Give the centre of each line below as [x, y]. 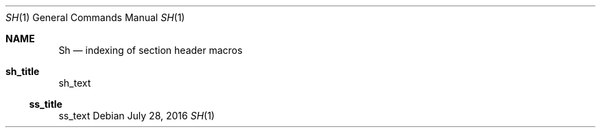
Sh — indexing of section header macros [151, 50]
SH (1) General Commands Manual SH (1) [95, 17]
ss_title [46, 104]
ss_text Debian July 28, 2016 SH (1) [137, 116]
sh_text [75, 83]
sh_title [23, 71]
